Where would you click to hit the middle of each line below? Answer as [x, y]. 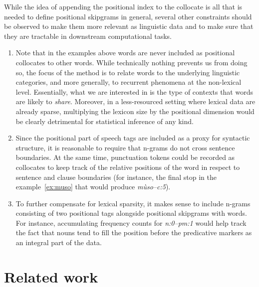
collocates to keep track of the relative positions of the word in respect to [128, 167]
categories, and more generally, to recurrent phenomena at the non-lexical [129, 82]
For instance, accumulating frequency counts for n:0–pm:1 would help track [131, 222]
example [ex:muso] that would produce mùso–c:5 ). [93, 187]
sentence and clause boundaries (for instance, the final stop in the [116, 177]
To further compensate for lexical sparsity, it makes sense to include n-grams [133, 203]
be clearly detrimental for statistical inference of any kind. [105, 121]
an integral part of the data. [59, 242]
